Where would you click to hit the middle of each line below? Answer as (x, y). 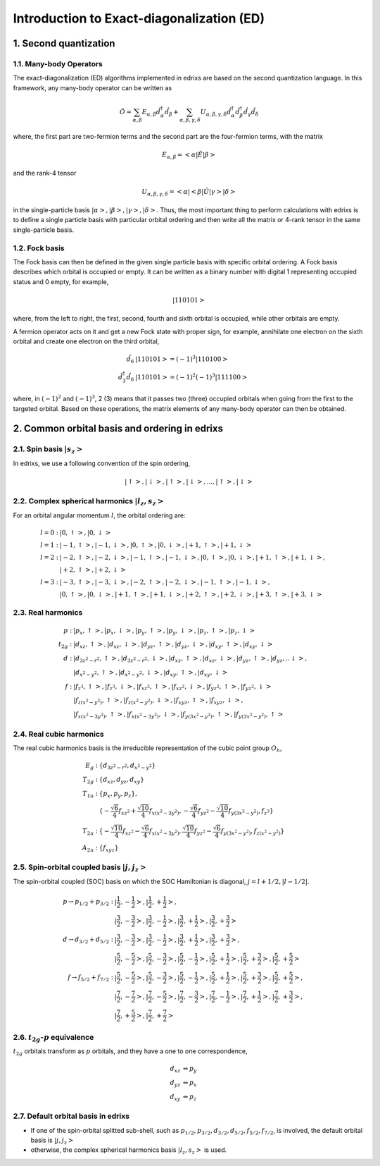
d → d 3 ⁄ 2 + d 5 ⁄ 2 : (88, 940)
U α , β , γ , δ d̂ (216, 113)
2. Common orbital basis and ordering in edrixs (118, 429)
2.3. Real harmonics (48, 612)
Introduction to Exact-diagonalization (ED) (139, 18)
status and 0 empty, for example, (61, 281)
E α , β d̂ (151, 113)
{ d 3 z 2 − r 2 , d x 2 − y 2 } (127, 766)
